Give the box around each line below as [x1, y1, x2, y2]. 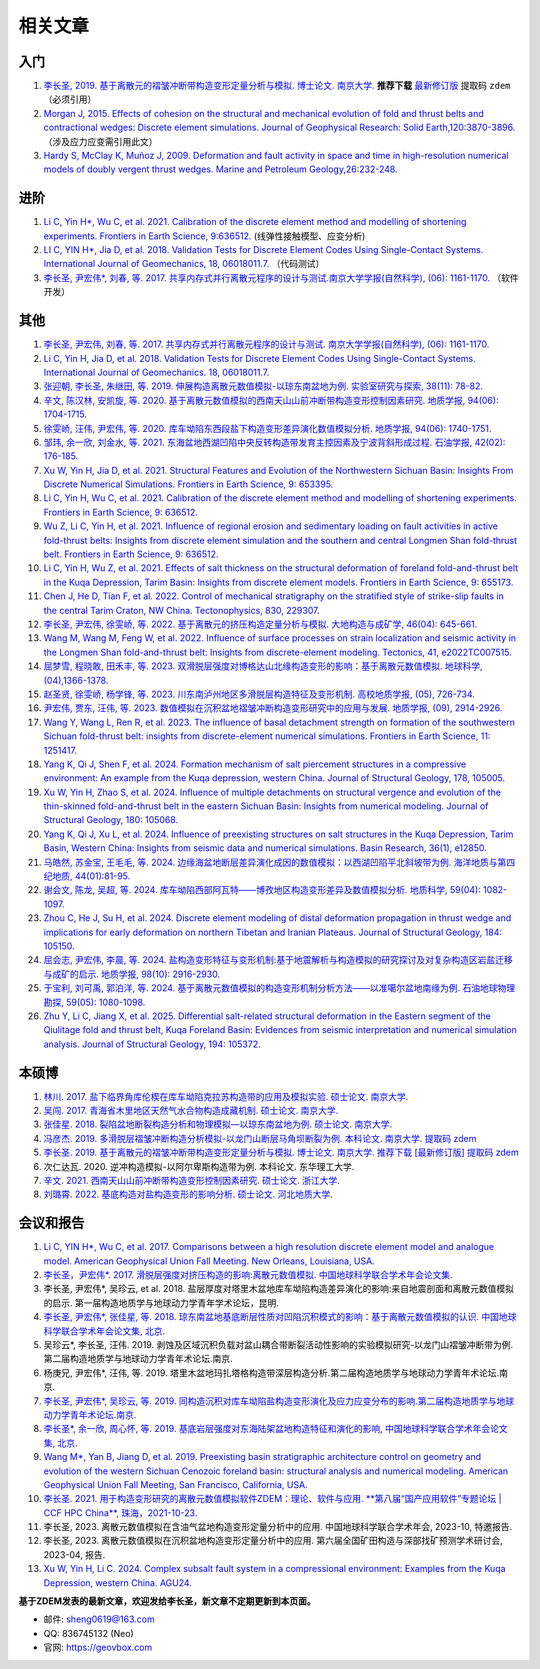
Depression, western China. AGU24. [43, 1576, 192, 1589]
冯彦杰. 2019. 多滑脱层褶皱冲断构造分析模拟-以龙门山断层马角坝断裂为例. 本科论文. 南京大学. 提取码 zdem [43, 1132, 477, 1144]
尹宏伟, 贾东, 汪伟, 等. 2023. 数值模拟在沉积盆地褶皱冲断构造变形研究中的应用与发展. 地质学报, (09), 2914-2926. [43, 702, 503, 714]
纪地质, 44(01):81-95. [43, 870, 131, 882]
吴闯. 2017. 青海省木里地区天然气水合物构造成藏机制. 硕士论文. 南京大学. [43, 1105, 339, 1116]
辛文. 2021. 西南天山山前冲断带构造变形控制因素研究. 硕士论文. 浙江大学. [43, 1174, 340, 1186]
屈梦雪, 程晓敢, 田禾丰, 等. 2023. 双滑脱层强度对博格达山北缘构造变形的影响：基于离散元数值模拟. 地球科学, [43, 660, 484, 672]
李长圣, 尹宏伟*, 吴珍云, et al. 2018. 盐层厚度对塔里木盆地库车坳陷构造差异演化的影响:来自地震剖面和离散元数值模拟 [43, 1283, 515, 1295]
